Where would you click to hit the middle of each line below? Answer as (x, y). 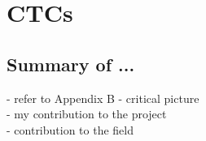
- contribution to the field (70, 129)
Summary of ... (71, 64)
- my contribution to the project (87, 114)
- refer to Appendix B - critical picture (103, 98)
